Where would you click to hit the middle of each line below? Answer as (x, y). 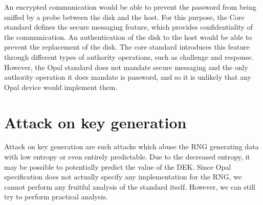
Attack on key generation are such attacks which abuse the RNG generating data (131, 146)
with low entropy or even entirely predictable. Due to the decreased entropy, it (127, 157)
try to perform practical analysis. (56, 197)
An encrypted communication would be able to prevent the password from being (130, 7)
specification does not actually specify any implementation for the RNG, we (123, 177)
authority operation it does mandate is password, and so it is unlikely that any (128, 77)
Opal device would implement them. (61, 87)
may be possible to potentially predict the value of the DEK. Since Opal (118, 166)
